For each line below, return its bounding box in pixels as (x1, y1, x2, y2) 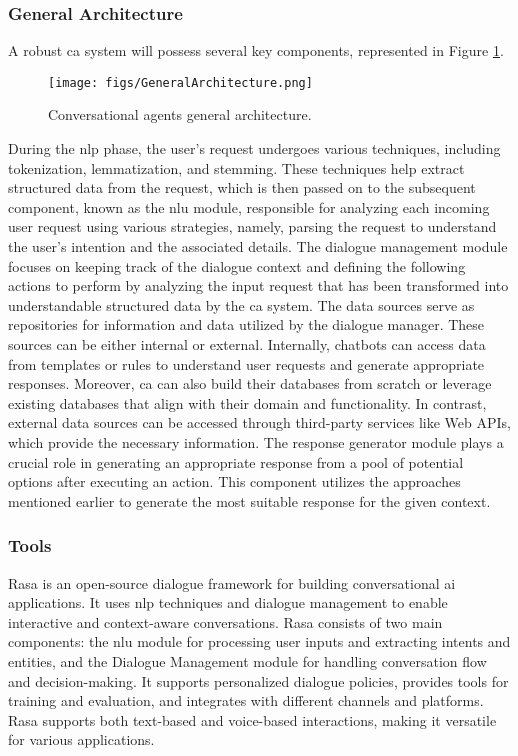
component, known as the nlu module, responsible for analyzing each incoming (8, 196, 490, 217)
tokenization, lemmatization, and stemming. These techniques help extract (8, 157, 465, 178)
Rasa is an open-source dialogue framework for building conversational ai (8, 572, 456, 593)
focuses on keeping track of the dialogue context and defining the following (8, 255, 466, 276)
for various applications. (8, 729, 155, 750)
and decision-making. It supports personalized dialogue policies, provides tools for (8, 670, 509, 691)
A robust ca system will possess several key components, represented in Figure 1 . (8, 40, 504, 61)
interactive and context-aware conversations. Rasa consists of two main (8, 611, 443, 632)
